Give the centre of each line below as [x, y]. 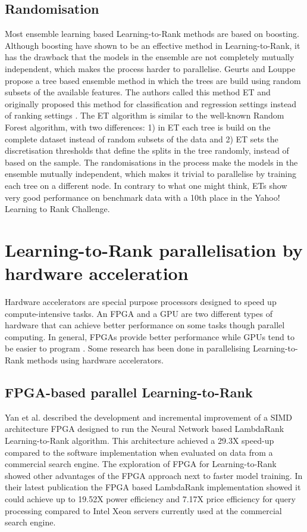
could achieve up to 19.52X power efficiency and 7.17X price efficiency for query [150, 498]
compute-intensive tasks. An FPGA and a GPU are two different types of [139, 313]
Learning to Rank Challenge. [57, 209]
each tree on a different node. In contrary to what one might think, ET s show [146, 185]
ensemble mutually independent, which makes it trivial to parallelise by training [151, 174]
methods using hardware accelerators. [95, 360]
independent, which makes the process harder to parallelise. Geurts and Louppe [150, 68]
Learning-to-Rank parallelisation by [154, 249]
